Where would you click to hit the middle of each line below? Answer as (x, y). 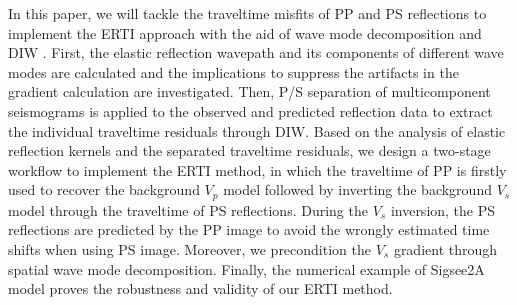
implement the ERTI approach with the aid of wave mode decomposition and (245, 32)
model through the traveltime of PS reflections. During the (188, 209)
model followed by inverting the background (357, 189)
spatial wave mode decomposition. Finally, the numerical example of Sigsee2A (246, 268)
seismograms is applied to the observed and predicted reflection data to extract (250, 110)
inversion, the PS (443, 209)
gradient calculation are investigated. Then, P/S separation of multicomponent (249, 91)
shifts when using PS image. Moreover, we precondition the (189, 248)
